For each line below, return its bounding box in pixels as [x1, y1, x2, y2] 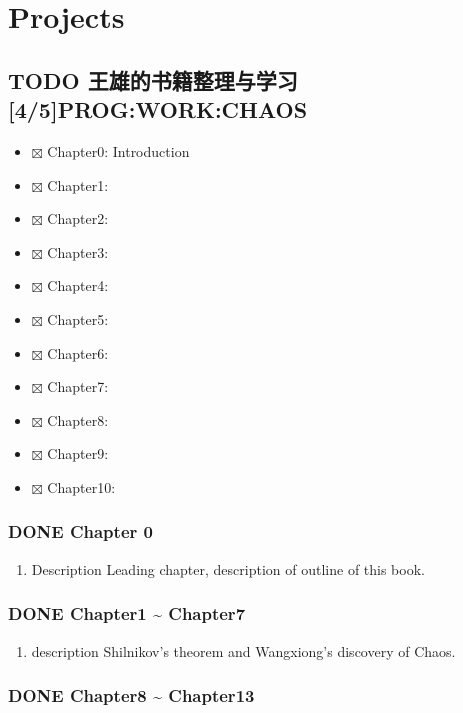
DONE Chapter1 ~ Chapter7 [8, 601, 246, 626]
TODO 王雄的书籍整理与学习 [8, 64, 298, 95]
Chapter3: [47, 241, 109, 262]
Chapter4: [47, 275, 109, 296]
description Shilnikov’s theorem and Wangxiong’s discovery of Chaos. [31, 640, 456, 661]
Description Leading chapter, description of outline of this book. [31, 558, 425, 579]
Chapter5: [47, 308, 109, 329]
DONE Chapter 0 [8, 519, 153, 544]
